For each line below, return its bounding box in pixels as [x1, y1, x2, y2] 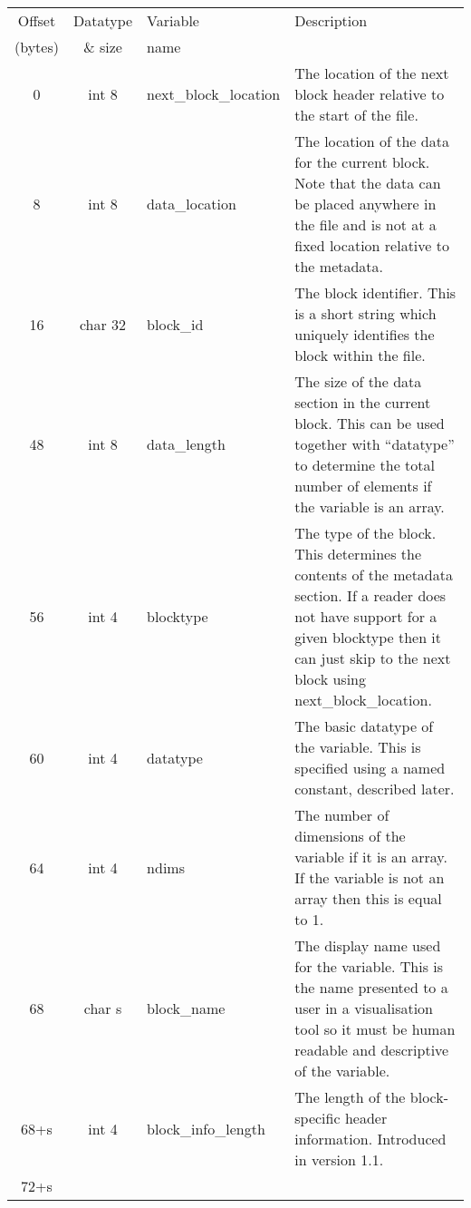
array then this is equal [294, 888, 442, 909]
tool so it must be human [294, 1018, 456, 1039]
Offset [17, 10, 56, 31]
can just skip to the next [294, 648, 451, 668]
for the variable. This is [294, 956, 444, 977]
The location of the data [294, 131, 449, 151]
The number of [294, 804, 389, 825]
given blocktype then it [294, 627, 442, 648]
